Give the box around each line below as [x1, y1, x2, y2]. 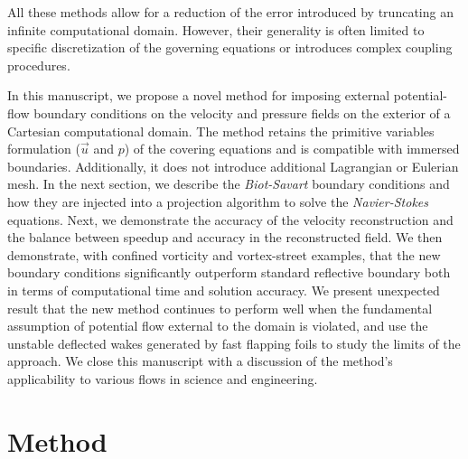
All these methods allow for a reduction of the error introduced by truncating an [7, 3, 454, 21]
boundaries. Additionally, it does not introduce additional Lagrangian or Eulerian [7, 156, 459, 175]
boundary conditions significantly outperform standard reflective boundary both [7, 263, 451, 282]
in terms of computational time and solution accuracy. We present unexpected [7, 280, 440, 299]
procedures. [7, 55, 70, 74]
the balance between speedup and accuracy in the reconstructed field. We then [7, 228, 443, 247]
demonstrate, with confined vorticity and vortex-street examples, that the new [7, 245, 441, 264]
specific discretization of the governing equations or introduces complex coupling [7, 38, 453, 57]
